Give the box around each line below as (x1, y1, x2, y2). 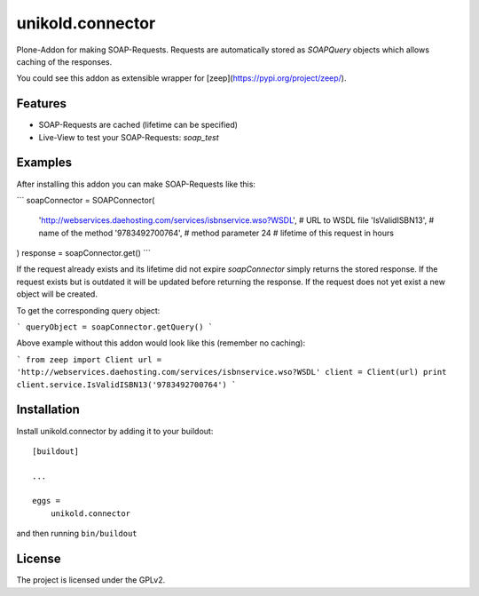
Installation (16, 402, 80, 417)
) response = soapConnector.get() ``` (16, 248, 151, 258)
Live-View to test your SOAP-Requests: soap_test (38, 131, 219, 142)
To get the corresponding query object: (16, 305, 161, 315)
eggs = (32, 496, 61, 506)
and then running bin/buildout (16, 528, 137, 539)
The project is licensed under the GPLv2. (16, 575, 166, 585)
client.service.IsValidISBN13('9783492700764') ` (16, 379, 237, 390)
